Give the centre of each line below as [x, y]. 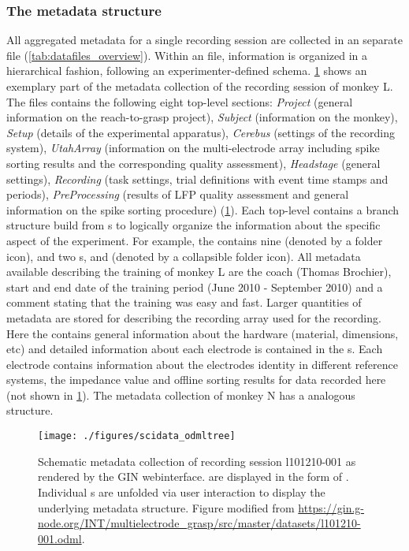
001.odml [60, 538]
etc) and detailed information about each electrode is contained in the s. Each [195, 349]
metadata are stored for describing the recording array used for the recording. [194, 317]
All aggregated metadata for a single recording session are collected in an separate [205, 40]
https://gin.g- [331, 507]
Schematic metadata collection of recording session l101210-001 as [197, 461]
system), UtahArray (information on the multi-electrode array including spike [193, 148]
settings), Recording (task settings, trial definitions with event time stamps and [197, 179]
